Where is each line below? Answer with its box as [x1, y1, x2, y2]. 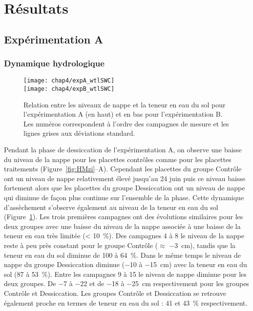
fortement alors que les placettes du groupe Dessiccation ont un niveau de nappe [4, 183, 245, 193]
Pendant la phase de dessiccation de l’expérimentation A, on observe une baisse [4, 145, 242, 155]
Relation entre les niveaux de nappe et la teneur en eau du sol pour [23, 99, 226, 109]
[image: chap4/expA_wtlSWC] [23, 77, 115, 84]
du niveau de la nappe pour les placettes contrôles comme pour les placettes [4, 154, 232, 164]
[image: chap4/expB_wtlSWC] [23, 85, 115, 93]
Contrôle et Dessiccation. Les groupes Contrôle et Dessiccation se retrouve [4, 288, 227, 298]
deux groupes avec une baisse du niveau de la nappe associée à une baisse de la [4, 221, 241, 231]
